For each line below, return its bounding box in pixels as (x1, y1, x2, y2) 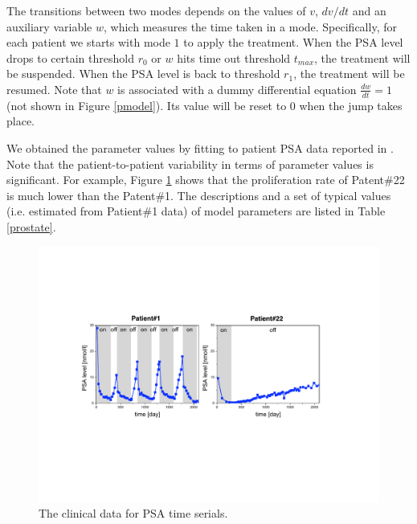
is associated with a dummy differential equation (117, 80, 357, 97)
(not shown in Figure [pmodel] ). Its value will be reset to (6, 96, 287, 113)
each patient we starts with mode (6, 34, 170, 51)
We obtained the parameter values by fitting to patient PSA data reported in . (6, 139, 394, 156)
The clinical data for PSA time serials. (39, 505, 228, 522)
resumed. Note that (6, 80, 102, 97)
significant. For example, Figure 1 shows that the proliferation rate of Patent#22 (6, 171, 405, 188)
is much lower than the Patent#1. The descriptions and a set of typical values (6, 186, 391, 203)
